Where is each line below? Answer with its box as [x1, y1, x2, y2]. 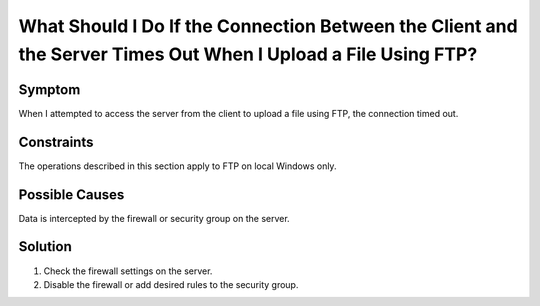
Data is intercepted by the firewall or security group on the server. [18, 212, 290, 224]
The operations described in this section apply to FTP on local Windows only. [18, 160, 337, 172]
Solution [18, 238, 72, 255]
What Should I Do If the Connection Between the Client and [18, 15, 519, 37]
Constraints [18, 133, 94, 150]
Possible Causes [18, 186, 125, 203]
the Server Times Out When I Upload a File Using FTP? [18, 43, 478, 65]
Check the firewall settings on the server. [43, 265, 213, 277]
